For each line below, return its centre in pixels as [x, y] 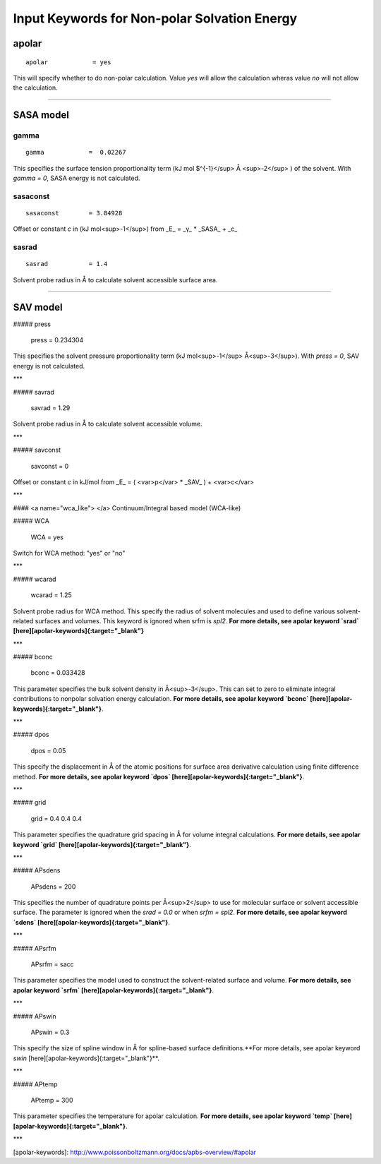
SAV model [38, 307]
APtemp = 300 [52, 1100]
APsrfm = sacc [52, 964]
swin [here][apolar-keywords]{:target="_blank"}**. [86, 1058]
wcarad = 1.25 [51, 595]
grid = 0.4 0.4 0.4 [56, 818]
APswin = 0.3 [50, 1032]
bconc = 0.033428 [58, 673]
